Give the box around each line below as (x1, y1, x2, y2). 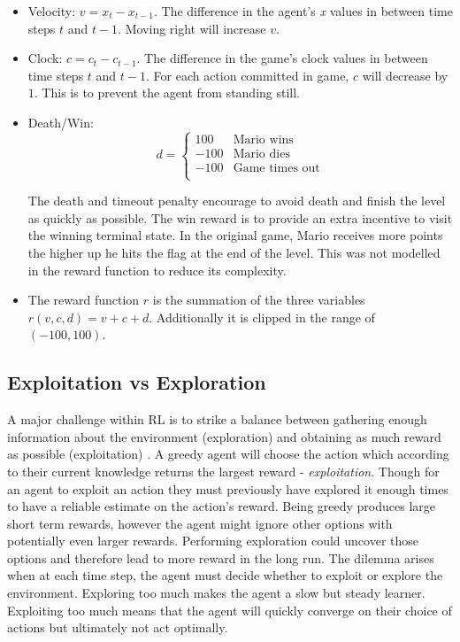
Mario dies (233, 147, 290, 160)
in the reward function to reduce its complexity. (27, 260, 287, 279)
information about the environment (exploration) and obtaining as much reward (7, 427, 441, 445)
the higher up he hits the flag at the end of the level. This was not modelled (27, 243, 441, 261)
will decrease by (362, 66, 448, 84)
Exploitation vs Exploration (7, 368, 266, 396)
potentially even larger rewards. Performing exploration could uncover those (7, 531, 419, 550)
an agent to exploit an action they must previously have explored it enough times (7, 479, 448, 498)
